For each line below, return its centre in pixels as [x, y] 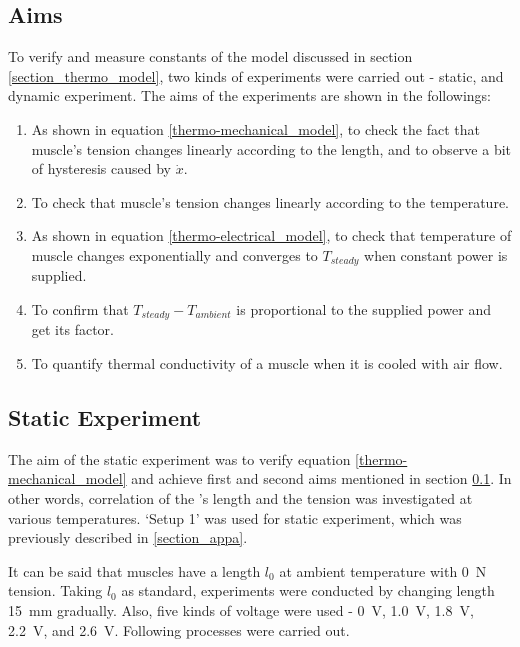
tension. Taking [55, 590]
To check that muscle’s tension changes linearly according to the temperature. [270, 201]
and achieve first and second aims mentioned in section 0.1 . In [321, 478]
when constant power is [436, 254]
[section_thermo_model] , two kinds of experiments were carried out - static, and [256, 75]
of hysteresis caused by [101, 168]
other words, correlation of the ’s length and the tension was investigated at [240, 498]
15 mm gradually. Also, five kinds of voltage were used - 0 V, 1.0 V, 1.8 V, [241, 610]
